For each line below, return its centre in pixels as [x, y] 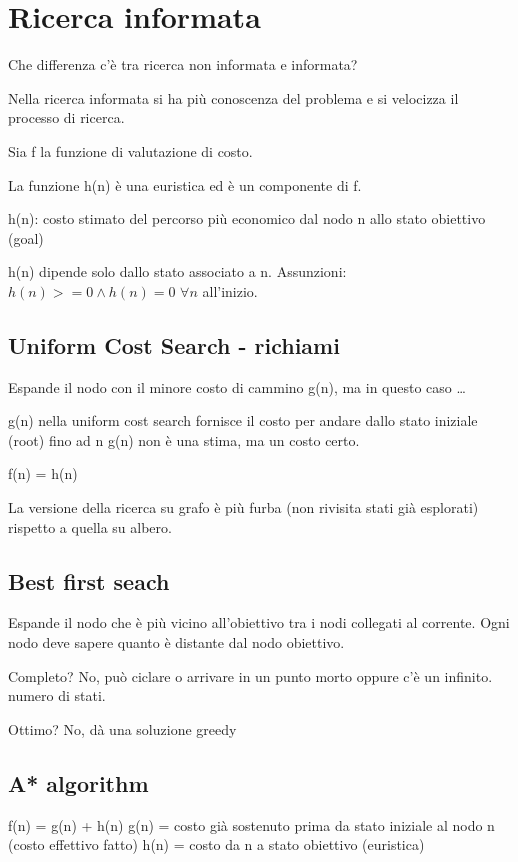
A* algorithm [78, 782]
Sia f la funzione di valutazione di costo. [130, 150]
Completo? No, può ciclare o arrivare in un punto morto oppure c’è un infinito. [250, 675]
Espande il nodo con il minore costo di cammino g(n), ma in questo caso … [237, 386]
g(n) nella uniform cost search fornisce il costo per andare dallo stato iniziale [243, 420]
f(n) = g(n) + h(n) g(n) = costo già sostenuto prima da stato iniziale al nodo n [251, 824]
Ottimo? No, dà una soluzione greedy [122, 728]
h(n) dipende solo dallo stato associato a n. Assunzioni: [177, 271]
